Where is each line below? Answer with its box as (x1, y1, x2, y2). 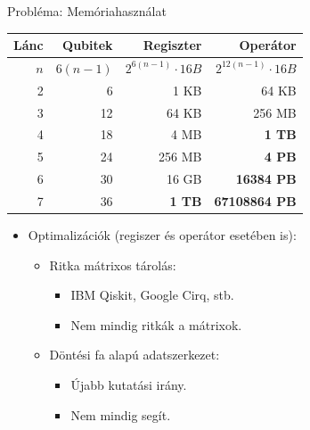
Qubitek (62, 36, 113, 54)
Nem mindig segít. (70, 405, 171, 424)
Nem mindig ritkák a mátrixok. (70, 315, 242, 334)
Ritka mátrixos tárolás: (49, 255, 176, 274)
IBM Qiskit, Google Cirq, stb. (70, 285, 234, 304)
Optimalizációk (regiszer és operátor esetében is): (28, 226, 297, 244)
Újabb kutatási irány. (70, 376, 187, 394)
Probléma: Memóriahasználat (7, 2, 167, 20)
